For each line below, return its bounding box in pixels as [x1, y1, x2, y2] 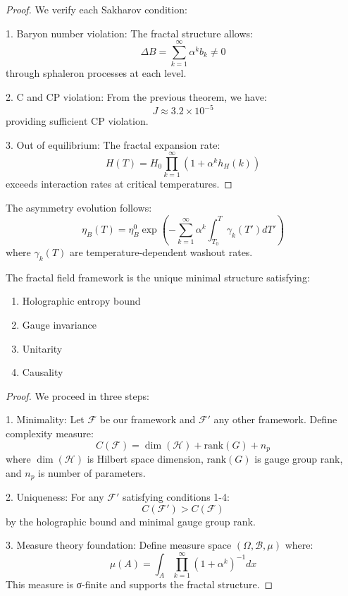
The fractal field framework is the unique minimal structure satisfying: [6, 269, 310, 284]
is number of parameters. [38, 465, 146, 480]
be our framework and [99, 412, 196, 427]
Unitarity [22, 341, 63, 355]
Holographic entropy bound [22, 293, 141, 308]
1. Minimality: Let [6, 412, 85, 427]
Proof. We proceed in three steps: [6, 388, 149, 403]
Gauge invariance [22, 317, 97, 332]
